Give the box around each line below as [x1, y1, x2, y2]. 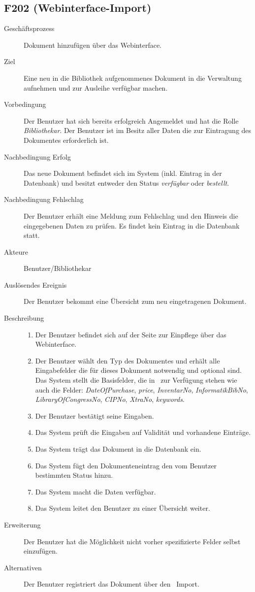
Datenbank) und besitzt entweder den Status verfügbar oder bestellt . [24, 177, 229, 188]
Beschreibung [4, 313, 44, 323]
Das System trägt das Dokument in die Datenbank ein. [35, 444, 201, 454]
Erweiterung [4, 519, 41, 529]
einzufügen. [24, 546, 58, 556]
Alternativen [4, 562, 42, 572]
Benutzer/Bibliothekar [24, 263, 92, 273]
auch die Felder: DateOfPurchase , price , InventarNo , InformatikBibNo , [35, 384, 248, 395]
